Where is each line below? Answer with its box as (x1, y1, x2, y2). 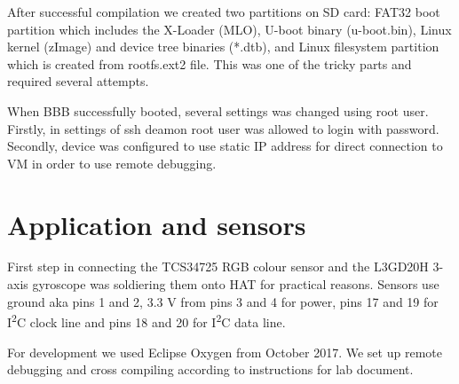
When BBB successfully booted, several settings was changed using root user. (7, 101, 429, 120)
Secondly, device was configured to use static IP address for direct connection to (7, 137, 443, 155)
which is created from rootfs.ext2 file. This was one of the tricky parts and (7, 54, 412, 73)
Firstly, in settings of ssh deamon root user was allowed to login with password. (7, 119, 439, 137)
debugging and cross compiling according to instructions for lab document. (7, 360, 414, 379)
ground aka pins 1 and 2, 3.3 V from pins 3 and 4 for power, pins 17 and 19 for (7, 292, 439, 310)
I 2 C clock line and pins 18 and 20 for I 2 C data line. (7, 310, 286, 331)
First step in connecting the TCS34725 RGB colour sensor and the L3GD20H (7, 257, 429, 276)
